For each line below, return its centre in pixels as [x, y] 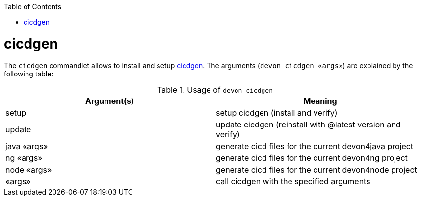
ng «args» [24, 158]
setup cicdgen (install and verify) [277, 112]
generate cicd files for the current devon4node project [316, 169]
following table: [29, 74]
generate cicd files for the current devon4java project [315, 146]
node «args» [29, 169]
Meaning [320, 101]
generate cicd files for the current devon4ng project [312, 158]
